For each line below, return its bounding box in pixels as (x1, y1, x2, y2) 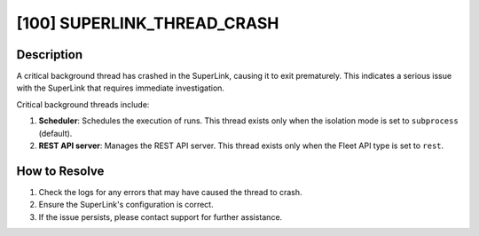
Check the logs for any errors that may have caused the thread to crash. (38, 186, 302, 197)
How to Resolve (16, 163, 105, 178)
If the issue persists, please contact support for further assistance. (38, 211, 283, 222)
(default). (38, 128, 73, 138)
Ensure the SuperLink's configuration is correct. (38, 200, 214, 210)
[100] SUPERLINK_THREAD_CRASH (16, 13, 279, 33)
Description (16, 47, 83, 62)
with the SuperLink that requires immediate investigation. (16, 83, 225, 93)
